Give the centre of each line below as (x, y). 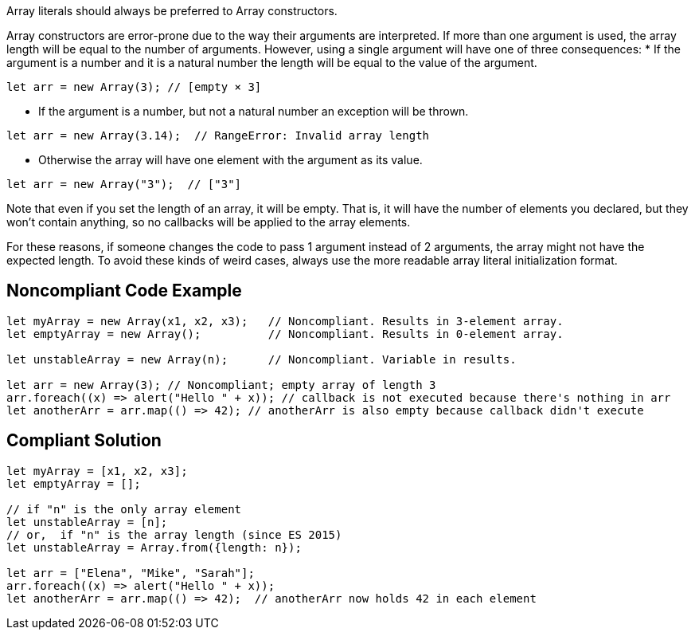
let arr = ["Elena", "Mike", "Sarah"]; (131, 573)
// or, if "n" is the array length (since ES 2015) (174, 534)
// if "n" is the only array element (124, 509)
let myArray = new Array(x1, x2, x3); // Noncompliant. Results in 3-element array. (285, 321)
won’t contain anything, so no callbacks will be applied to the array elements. (209, 222)
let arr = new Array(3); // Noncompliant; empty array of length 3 (221, 385)
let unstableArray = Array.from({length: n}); (154, 547)
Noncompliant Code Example (124, 291)
